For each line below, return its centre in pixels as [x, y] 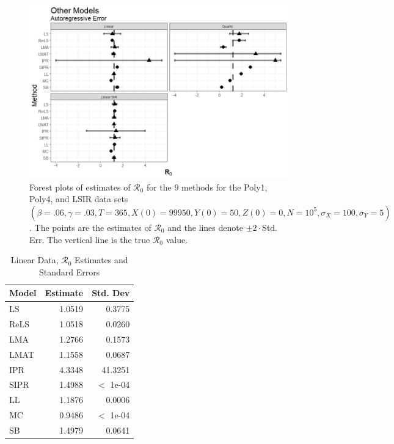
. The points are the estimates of [90, 227]
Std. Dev [111, 293]
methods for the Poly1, [224, 187]
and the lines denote [205, 227]
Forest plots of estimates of [80, 187]
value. [177, 239]
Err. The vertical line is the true [90, 239]
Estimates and [101, 260]
